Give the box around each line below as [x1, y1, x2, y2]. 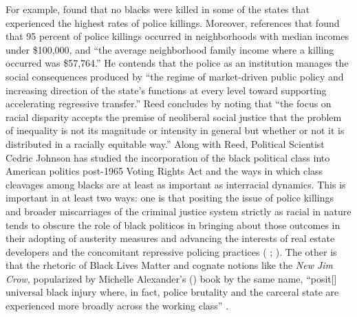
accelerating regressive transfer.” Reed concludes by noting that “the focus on [6, 96, 332, 111]
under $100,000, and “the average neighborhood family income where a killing [6, 42, 334, 56]
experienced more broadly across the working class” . [6, 298, 229, 313]
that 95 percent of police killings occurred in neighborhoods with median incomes [6, 29, 349, 43]
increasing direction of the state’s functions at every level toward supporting [6, 83, 327, 97]
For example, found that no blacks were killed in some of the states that [6, 2, 310, 16]
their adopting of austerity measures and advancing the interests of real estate [6, 231, 335, 245]
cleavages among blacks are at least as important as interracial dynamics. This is [6, 177, 346, 191]
